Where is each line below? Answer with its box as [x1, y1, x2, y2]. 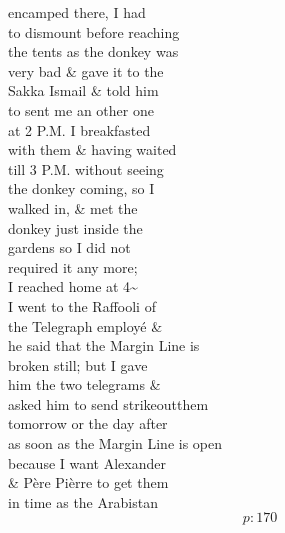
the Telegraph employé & [8, 315, 163, 336]
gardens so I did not [8, 237, 131, 258]
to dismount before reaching [8, 21, 180, 42]
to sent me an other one [8, 99, 154, 120]
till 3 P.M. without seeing [8, 158, 164, 179]
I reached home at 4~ [8, 276, 138, 297]
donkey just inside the [8, 217, 143, 238]
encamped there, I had [8, 2, 146, 22]
